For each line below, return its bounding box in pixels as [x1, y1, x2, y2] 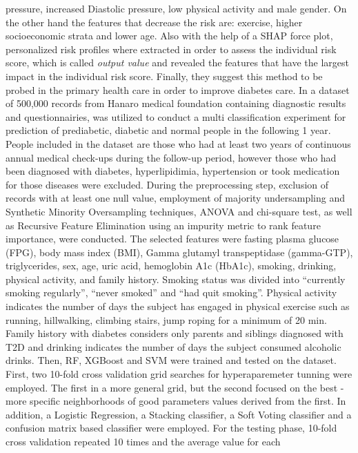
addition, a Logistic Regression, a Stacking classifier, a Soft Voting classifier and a [6, 407, 352, 421]
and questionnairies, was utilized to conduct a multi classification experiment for [6, 109, 346, 124]
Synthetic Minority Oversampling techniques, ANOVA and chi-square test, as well [6, 204, 352, 218]
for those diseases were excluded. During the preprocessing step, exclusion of [6, 177, 329, 191]
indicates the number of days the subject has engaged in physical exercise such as [6, 299, 350, 314]
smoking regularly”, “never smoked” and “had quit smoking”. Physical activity [6, 285, 337, 300]
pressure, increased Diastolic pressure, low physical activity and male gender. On [6, 1, 347, 15]
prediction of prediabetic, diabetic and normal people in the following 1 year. [6, 123, 331, 137]
